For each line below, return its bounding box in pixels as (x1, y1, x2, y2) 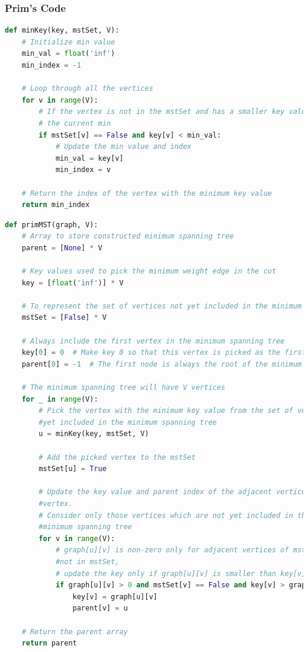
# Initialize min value (21, 37, 115, 46)
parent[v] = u (72, 604, 128, 613)
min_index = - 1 (21, 61, 81, 69)
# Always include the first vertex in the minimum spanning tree (21, 336, 285, 345)
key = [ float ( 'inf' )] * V (21, 278, 124, 287)
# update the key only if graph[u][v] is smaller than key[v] (55, 569, 306, 578)
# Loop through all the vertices (21, 84, 153, 93)
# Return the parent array (21, 627, 128, 636)
